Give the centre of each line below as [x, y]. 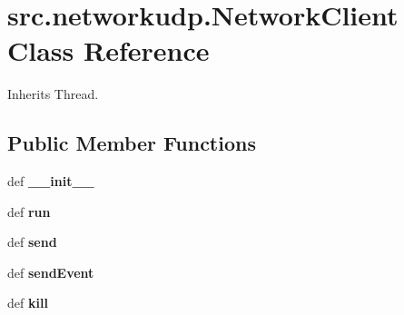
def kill [28, 303]
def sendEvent [51, 272]
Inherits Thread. [53, 94]
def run [29, 211]
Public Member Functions [132, 143]
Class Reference [108, 50]
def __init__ [51, 181]
